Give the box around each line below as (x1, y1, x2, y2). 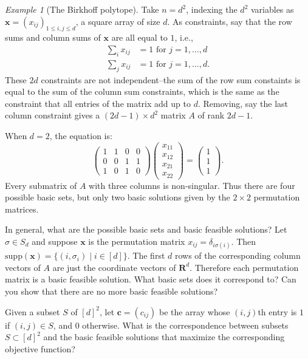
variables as (250, 3, 294, 15)
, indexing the (186, 3, 238, 15)
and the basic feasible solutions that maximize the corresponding (43, 330, 285, 343)
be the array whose (159, 305, 230, 318)
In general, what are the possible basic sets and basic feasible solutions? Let (5, 223, 287, 236)
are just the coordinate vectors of (52, 261, 176, 273)
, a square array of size (75, 15, 160, 27)
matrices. (5, 202, 39, 215)
